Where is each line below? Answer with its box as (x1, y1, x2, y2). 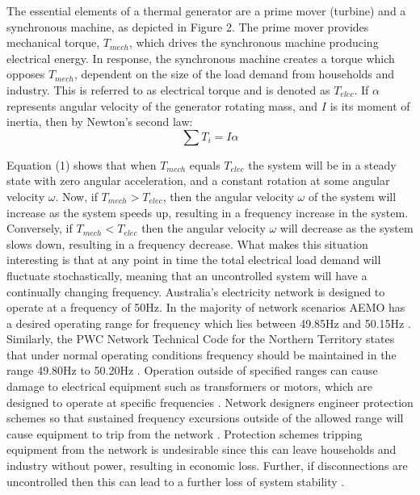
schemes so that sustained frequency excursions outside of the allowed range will (6, 409, 404, 426)
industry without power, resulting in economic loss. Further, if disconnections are (6, 457, 408, 474)
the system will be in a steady (248, 156, 397, 173)
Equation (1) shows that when (6, 156, 157, 173)
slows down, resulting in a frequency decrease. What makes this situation (6, 235, 368, 252)
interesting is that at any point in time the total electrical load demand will (6, 251, 381, 268)
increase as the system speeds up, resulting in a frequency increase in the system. (6, 203, 409, 220)
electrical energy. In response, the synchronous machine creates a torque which (6, 49, 395, 66)
